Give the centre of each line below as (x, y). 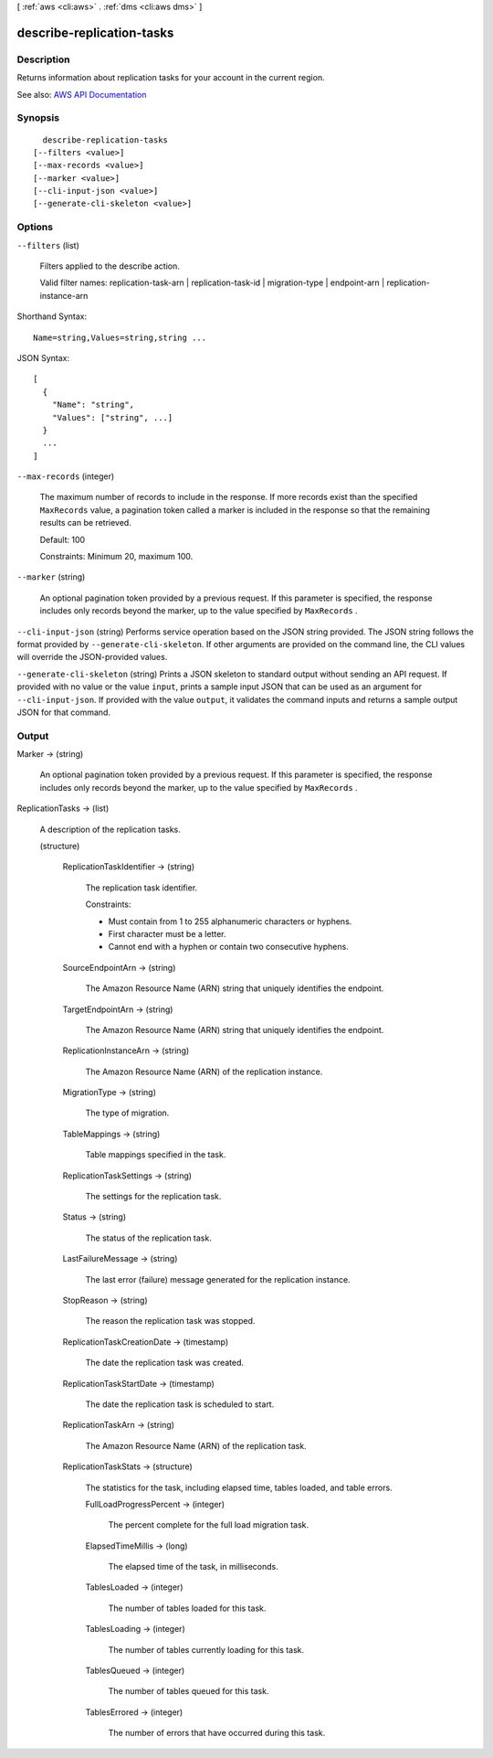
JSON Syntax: (43, 357)
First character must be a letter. (168, 933)
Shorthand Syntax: (52, 316)
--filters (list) (48, 245)
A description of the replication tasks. (110, 829)
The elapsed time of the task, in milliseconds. (193, 1567)
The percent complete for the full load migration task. (209, 1525)
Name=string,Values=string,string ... (120, 337)
